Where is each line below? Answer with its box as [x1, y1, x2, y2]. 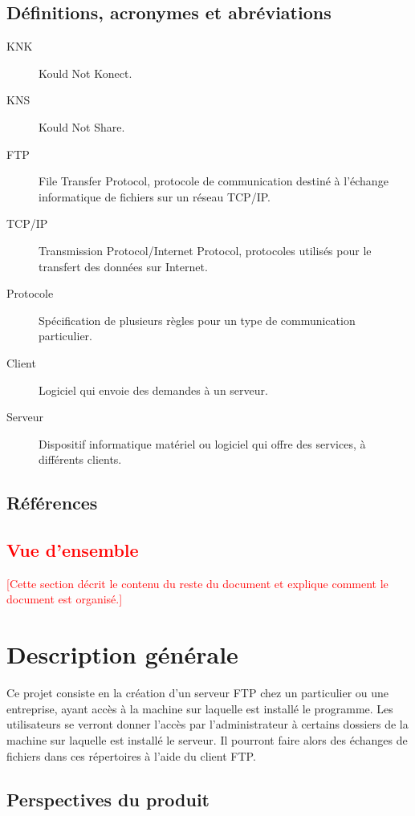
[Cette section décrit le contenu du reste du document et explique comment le [6, 574, 389, 591]
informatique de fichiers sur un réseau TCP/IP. [39, 188, 271, 205]
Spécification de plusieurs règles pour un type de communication [39, 311, 356, 328]
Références [6, 490, 98, 515]
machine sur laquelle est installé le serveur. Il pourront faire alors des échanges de [6, 731, 408, 748]
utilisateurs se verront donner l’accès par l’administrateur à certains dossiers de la [6, 716, 409, 733]
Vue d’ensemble [6, 538, 139, 562]
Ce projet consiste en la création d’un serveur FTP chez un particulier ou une [6, 684, 389, 701]
